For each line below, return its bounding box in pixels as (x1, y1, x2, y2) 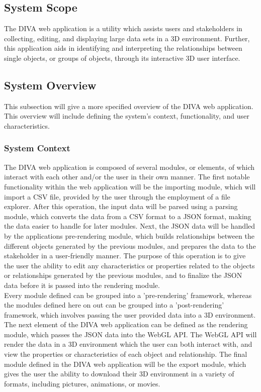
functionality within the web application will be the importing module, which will (4, 181, 256, 191)
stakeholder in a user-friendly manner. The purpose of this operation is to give (4, 250, 246, 261)
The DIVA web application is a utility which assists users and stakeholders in (4, 23, 242, 34)
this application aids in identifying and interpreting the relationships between (4, 43, 242, 53)
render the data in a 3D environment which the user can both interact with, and (4, 339, 252, 349)
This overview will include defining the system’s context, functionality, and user (4, 111, 249, 121)
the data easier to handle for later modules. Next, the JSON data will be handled (4, 221, 255, 231)
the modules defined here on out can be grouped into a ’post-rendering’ (4, 300, 224, 310)
